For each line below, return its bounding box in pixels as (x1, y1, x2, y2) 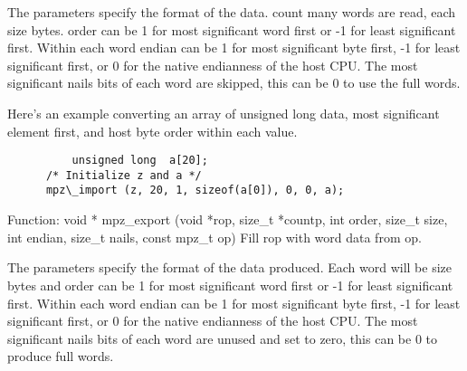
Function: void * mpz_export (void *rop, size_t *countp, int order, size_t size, (7, 210, 448, 229)
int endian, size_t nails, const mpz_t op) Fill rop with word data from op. (7, 227, 422, 246)
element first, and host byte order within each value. (7, 121, 298, 140)
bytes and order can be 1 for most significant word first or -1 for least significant (7, 275, 453, 294)
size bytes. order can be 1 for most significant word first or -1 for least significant (7, 20, 456, 39)
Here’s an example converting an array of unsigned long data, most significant (7, 103, 440, 122)
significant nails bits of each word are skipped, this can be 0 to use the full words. (7, 73, 461, 92)
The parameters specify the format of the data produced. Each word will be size (7, 258, 452, 277)
